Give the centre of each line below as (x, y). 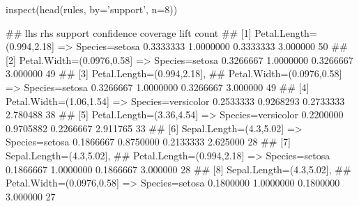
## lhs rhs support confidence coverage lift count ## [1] (129, 32)
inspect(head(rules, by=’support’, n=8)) (92, 9)
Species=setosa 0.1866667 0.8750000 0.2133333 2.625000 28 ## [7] (148, 142)
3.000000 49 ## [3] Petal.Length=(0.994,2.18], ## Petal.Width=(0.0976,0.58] (174, 73)
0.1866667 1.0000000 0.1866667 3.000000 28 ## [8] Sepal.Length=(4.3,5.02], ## (178, 169)
